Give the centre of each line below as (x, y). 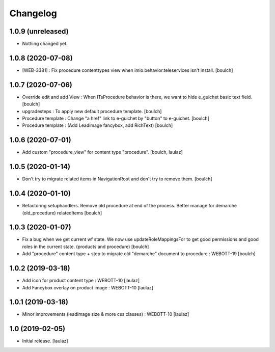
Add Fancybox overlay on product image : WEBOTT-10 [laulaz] (88, 287)
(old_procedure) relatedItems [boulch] (62, 213)
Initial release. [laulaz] (45, 341)
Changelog (33, 13)
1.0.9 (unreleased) (39, 31)
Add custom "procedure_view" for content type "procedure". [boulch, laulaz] (102, 152)
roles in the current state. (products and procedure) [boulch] (86, 247)
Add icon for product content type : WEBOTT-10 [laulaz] (81, 281)
